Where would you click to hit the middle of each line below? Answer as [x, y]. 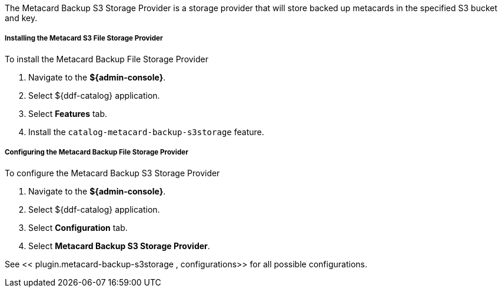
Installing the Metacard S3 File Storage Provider [84, 38]
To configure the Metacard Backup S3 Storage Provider [112, 173]
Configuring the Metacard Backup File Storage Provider [97, 152]
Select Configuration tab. [78, 227]
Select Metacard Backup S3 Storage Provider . [119, 246]
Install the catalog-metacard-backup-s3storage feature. [146, 132]
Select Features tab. [68, 113]
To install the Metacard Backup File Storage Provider [107, 59]
